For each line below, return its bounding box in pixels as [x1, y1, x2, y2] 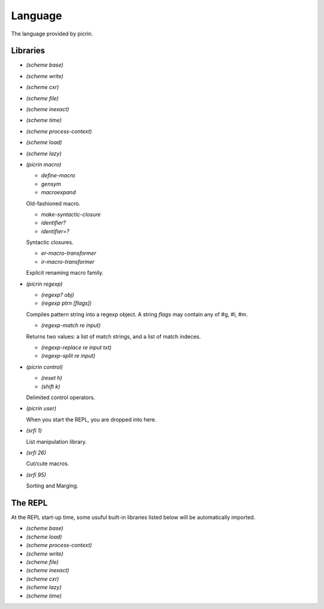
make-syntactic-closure [41, 210, 101, 218]
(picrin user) [26, 405, 57, 412]
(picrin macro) [26, 161, 62, 168]
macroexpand [41, 189, 76, 196]
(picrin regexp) [26, 280, 63, 287]
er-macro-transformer [41, 249, 97, 257]
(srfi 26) [26, 448, 46, 456]
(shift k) [41, 382, 61, 390]
